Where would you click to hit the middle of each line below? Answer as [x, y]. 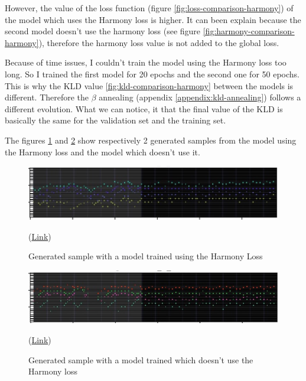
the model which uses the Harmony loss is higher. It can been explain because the [153, 19]
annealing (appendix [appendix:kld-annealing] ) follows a [200, 97]
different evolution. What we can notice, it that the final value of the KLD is [144, 108]
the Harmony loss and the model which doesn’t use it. [102, 152]
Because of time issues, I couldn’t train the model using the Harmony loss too [146, 62]
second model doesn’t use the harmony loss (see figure [103, 31]
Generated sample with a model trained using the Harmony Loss [146, 256]
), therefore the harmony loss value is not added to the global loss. [159, 42]
